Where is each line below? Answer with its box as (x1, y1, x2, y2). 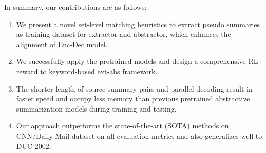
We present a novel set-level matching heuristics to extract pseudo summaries (16, 18, 260, 29)
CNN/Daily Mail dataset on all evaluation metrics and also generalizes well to (16, 130, 262, 141)
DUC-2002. (16, 140, 51, 151)
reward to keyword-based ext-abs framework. (16, 65, 158, 76)
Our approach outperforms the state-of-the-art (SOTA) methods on (16, 120, 229, 131)
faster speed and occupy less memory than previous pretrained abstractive (16, 93, 250, 104)
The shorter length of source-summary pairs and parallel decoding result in (16, 83, 253, 94)
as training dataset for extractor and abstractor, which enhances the (16, 29, 231, 39)
